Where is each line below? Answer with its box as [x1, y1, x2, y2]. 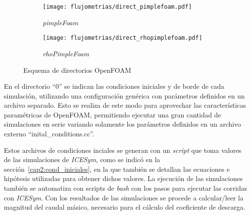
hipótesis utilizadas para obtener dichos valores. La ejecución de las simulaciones [4, 173, 243, 183]
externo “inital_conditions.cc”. [4, 129, 94, 139]
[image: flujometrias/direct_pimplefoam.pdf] [43, 3, 192, 10]
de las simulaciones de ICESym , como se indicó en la [4, 154, 160, 165]
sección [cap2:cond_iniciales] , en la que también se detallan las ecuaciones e [4, 164, 230, 174]
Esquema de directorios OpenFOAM [23, 65, 131, 75]
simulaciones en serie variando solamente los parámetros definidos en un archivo [4, 119, 241, 129]
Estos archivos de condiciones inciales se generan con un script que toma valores [4, 145, 242, 155]
